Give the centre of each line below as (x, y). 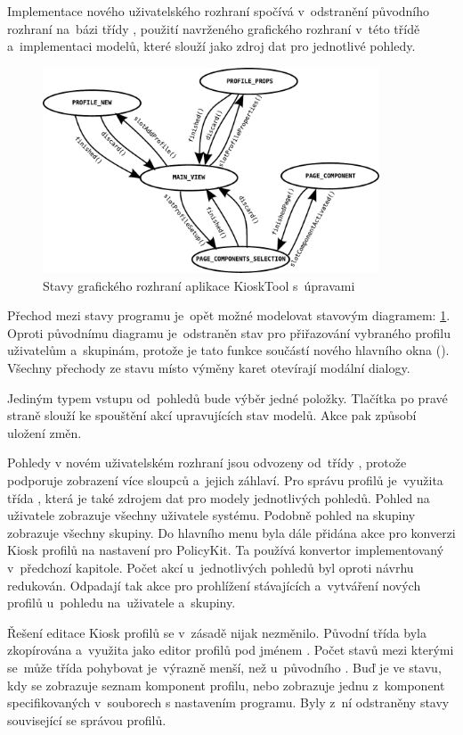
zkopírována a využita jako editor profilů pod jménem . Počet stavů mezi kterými (231, 650)
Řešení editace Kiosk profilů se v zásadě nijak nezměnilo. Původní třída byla (217, 632)
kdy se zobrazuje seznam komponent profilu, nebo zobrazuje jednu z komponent (226, 685)
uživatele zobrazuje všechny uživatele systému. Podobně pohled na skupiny (211, 515)
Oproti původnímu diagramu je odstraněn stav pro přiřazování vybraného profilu (229, 332)
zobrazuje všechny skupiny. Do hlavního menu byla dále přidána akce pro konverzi (231, 532)
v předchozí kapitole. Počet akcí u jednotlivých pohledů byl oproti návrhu (211, 567)
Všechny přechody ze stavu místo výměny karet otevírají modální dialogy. (209, 368)
